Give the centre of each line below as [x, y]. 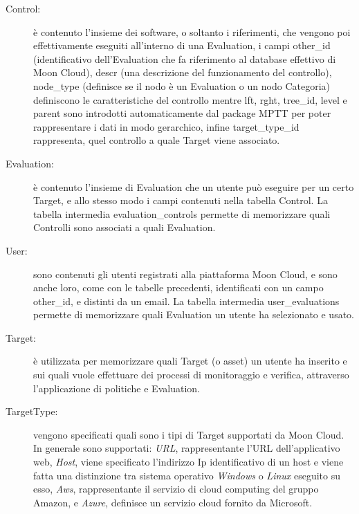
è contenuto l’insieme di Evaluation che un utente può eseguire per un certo [194, 186]
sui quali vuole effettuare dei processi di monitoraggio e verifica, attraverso [191, 375]
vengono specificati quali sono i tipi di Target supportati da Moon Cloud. [189, 434]
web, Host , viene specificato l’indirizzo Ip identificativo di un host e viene [188, 462]
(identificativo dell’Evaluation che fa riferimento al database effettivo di [185, 58]
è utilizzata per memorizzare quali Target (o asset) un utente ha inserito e [190, 361]
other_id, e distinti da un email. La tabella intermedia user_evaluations [186, 301]
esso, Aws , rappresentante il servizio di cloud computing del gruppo [176, 489]
